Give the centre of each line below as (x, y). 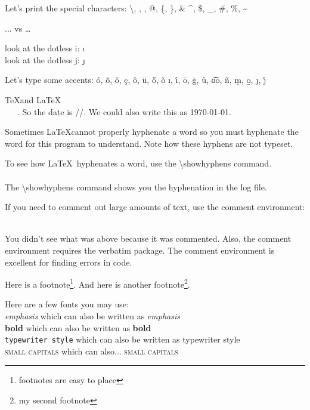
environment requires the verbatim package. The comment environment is (140, 250)
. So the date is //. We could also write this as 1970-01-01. (124, 111)
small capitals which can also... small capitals (92, 351)
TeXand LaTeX (33, 99)
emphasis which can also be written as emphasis (92, 315)
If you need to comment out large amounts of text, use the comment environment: (155, 207)
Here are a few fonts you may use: (67, 304)
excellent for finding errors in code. (69, 262)
